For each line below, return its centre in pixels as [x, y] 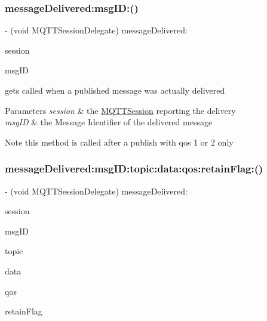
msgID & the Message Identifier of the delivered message [109, 122]
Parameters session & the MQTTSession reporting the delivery [120, 110]
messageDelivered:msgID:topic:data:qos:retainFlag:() [134, 169]
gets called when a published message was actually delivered [115, 90]
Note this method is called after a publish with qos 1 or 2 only [119, 142]
